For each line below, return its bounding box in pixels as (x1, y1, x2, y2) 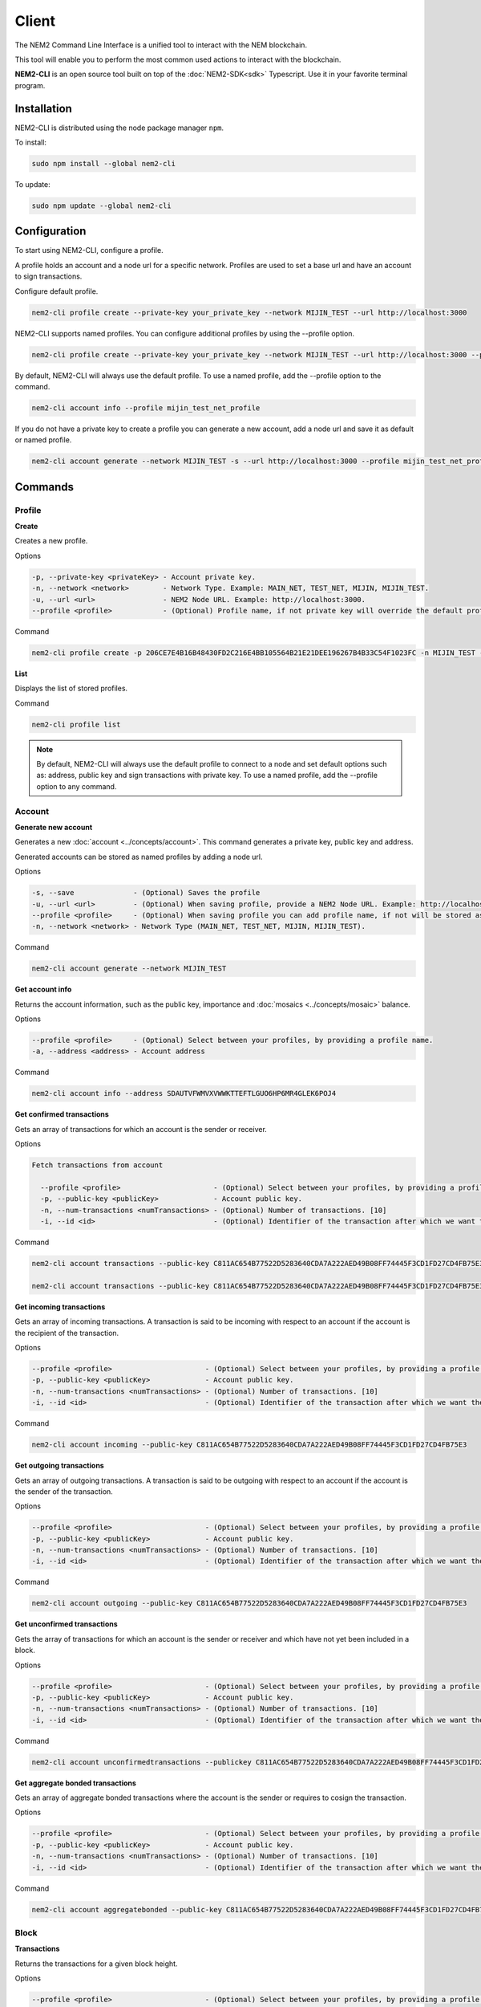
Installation (14, 101, 72, 116)
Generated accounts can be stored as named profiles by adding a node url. (14, 852, 264, 861)
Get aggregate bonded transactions (14, 1778, 136, 1788)
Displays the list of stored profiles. (14, 683, 128, 694)
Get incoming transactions (14, 1301, 106, 1312)
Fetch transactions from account (31, 1161, 164, 1170)
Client (14, 12, 56, 30)
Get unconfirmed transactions (14, 1619, 118, 1629)
